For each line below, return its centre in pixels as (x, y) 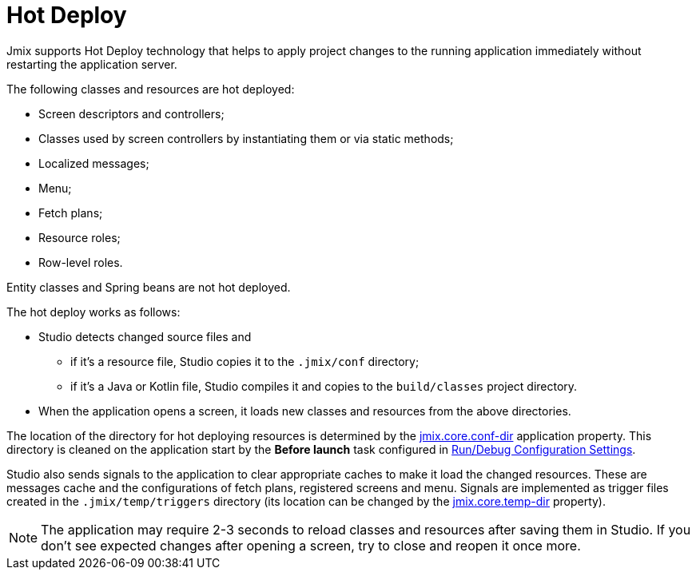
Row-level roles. (81, 262)
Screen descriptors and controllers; (131, 113)
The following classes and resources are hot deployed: (151, 89)
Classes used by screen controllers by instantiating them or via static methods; (246, 138)
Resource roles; (80, 237)
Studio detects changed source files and (145, 336)
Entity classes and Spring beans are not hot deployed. (149, 287)
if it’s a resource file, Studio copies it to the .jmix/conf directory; (245, 361)
